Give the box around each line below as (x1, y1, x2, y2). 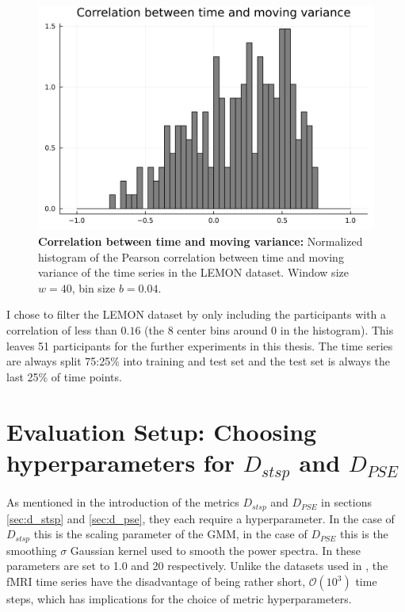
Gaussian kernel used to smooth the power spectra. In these (70, 541, 361, 558)
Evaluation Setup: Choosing (6, 415, 317, 447)
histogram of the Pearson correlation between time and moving (38, 248, 344, 265)
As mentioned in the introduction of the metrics (6, 494, 239, 511)
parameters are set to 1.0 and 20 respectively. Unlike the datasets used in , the (6, 557, 388, 574)
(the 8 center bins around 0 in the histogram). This (144, 321, 394, 338)
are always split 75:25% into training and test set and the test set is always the (6, 353, 391, 369)
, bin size (71, 279, 116, 296)
